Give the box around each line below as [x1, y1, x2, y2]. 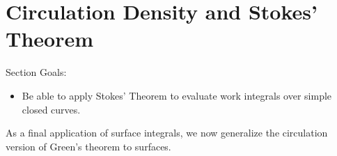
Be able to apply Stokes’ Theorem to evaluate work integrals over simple [22, 88, 332, 102]
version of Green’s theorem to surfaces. [6, 139, 171, 153]
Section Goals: [6, 65, 67, 79]
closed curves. [22, 102, 81, 116]
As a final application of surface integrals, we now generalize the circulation [6, 125, 328, 140]
